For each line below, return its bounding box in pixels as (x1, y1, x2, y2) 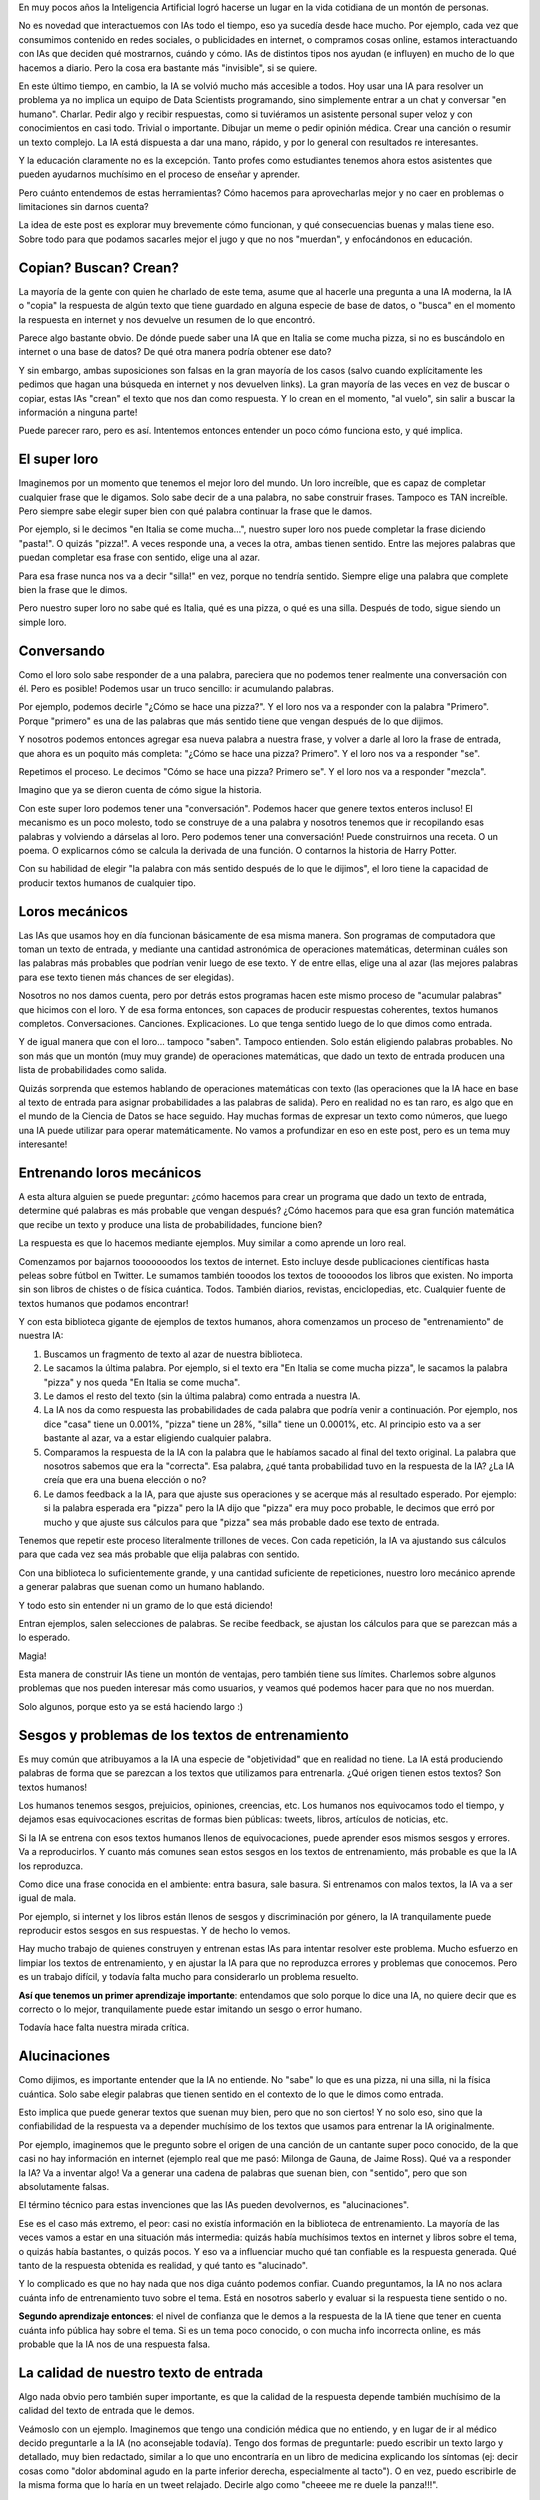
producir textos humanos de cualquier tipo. (18, 876, 197, 889)
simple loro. (18, 616, 67, 628)
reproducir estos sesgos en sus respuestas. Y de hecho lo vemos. (18, 1925, 291, 1937)
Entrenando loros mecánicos (18, 1164, 202, 1181)
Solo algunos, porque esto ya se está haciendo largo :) (18, 1700, 244, 1712)
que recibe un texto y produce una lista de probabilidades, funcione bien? (18, 1218, 323, 1230)
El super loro (18, 451, 99, 468)
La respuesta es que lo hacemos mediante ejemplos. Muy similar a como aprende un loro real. (18, 1237, 407, 1249)
